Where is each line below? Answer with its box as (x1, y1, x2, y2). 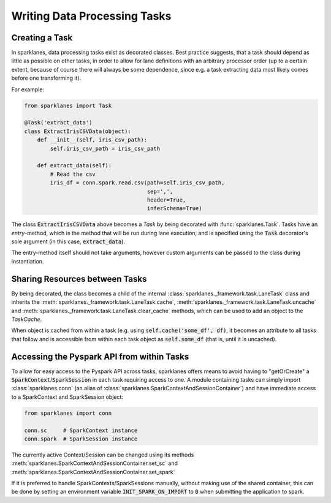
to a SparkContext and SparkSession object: (11, 393, 124, 401)
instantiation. (11, 257, 44, 265)
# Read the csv (50, 170, 96, 178)
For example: (11, 86, 45, 93)
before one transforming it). (11, 74, 82, 82)
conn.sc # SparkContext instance (24, 426, 138, 434)
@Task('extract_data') (24, 119, 93, 126)
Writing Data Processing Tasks (11, 9, 172, 23)
